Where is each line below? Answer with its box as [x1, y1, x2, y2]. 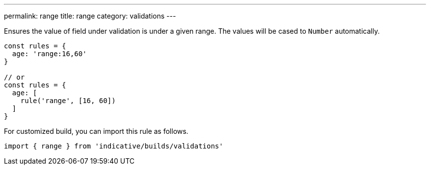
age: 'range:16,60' [12, 50, 87, 58]
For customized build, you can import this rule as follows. [4, 127, 188, 135]
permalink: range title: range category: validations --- [4, 12, 176, 20]
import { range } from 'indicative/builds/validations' [4, 142, 223, 150]
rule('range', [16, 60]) [20, 97, 116, 105]
